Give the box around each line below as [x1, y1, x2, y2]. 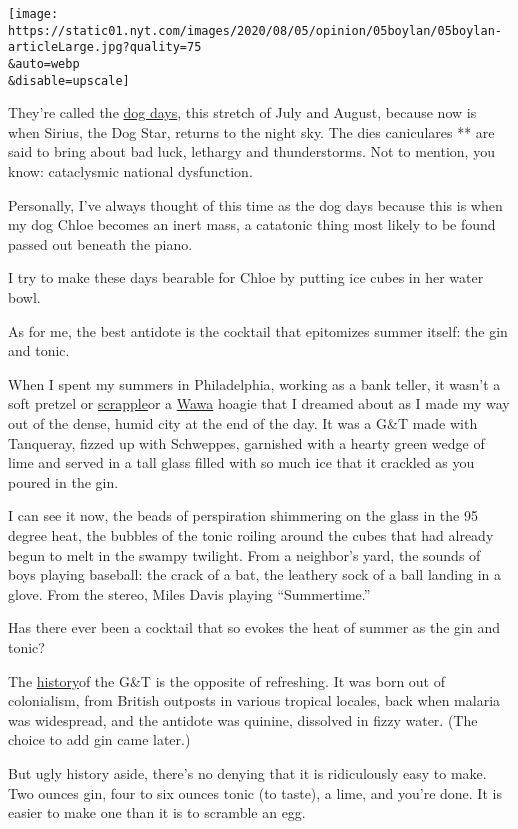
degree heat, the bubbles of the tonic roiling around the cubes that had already [8, 524, 494, 545]
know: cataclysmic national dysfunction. [8, 161, 253, 182]
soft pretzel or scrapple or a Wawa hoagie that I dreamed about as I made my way [8, 393, 510, 414]
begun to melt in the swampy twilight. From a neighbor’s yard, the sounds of [8, 544, 481, 565]
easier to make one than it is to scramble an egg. [8, 802, 306, 823]
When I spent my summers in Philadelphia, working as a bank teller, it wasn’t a [8, 373, 501, 394]
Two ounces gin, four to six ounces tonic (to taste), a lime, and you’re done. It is [8, 782, 502, 803]
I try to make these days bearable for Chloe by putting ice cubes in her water [8, 267, 484, 288]
